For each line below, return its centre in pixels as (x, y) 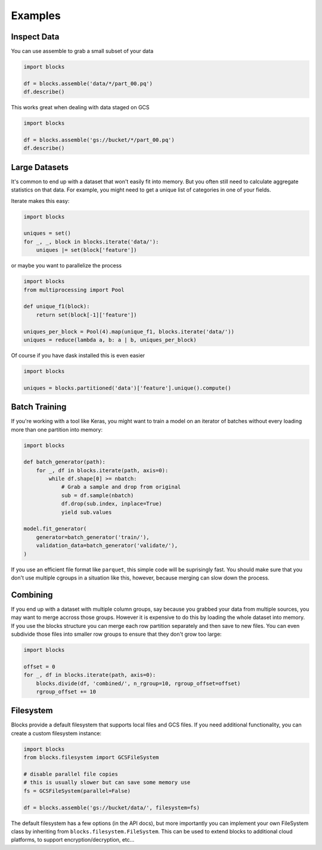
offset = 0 (39, 666)
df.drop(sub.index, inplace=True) (112, 504)
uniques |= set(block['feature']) (86, 250)
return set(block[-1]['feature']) (86, 315)
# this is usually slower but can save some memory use (107, 783)
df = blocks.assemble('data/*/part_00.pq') (88, 83)
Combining (32, 595)
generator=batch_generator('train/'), (93, 537)
